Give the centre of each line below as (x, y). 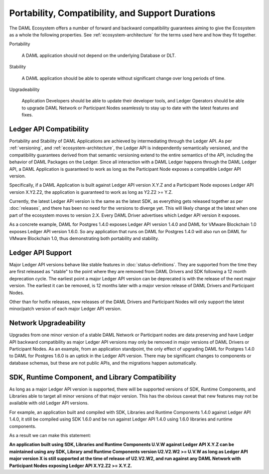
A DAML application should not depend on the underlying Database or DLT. (99, 55)
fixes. (27, 115)
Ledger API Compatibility (49, 129)
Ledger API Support (40, 252)
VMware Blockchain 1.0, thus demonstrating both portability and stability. (84, 238)
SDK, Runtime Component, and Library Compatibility (93, 377)
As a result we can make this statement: (50, 436)
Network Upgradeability (47, 323)
